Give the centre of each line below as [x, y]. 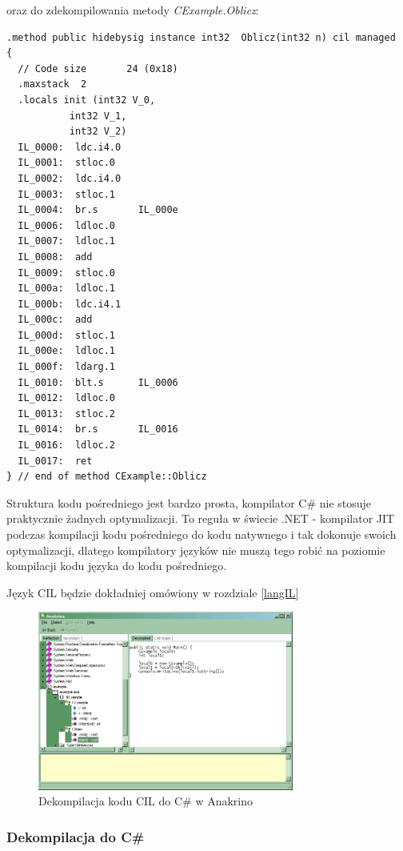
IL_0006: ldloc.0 [67, 225]
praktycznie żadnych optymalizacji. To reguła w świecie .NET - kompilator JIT [201, 518]
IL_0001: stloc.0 [67, 163]
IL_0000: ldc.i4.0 [70, 147]
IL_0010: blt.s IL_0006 [98, 382]
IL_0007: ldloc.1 [67, 241]
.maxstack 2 [52, 84]
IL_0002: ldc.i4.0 [70, 178]
